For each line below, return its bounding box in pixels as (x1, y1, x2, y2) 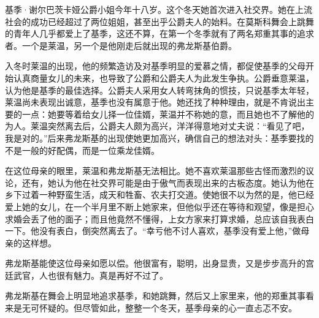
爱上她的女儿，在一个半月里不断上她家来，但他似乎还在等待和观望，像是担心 (5, 200, 314, 213)
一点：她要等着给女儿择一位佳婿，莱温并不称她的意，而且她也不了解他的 (21, 107, 314, 120)
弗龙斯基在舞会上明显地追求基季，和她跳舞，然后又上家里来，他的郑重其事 (5, 289, 306, 302)
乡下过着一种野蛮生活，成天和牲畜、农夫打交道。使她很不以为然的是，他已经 (5, 188, 314, 201)
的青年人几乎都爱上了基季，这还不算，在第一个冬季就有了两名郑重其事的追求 (5, 27, 314, 40)
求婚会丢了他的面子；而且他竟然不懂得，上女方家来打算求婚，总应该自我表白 (5, 212, 314, 225)
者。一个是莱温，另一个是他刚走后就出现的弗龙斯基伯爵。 (5, 39, 237, 51)
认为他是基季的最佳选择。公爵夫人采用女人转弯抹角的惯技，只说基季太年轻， (5, 83, 314, 96)
